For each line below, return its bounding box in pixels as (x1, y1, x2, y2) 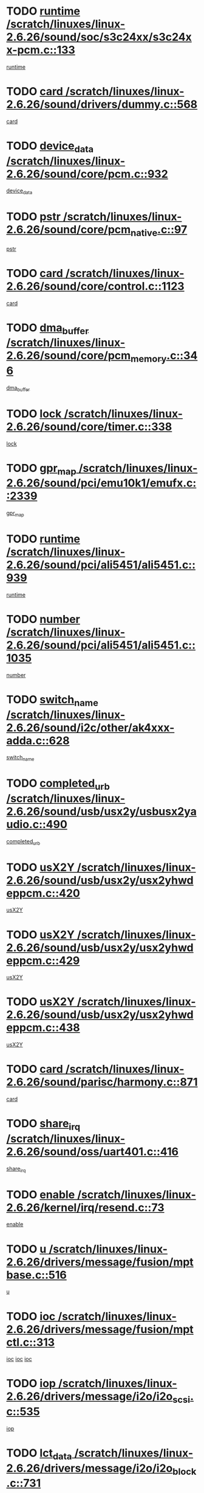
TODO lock (6, 407, 62, 421)
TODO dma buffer (6, 321, 89, 337)
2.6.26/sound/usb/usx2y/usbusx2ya (6, 804, 197, 818)
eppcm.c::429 (6, 954, 80, 968)
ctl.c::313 (6, 1335, 55, 1349)
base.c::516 (6, 1268, 67, 1282)
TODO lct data (6, 1446, 72, 1462)
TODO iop (6, 1377, 56, 1391)
